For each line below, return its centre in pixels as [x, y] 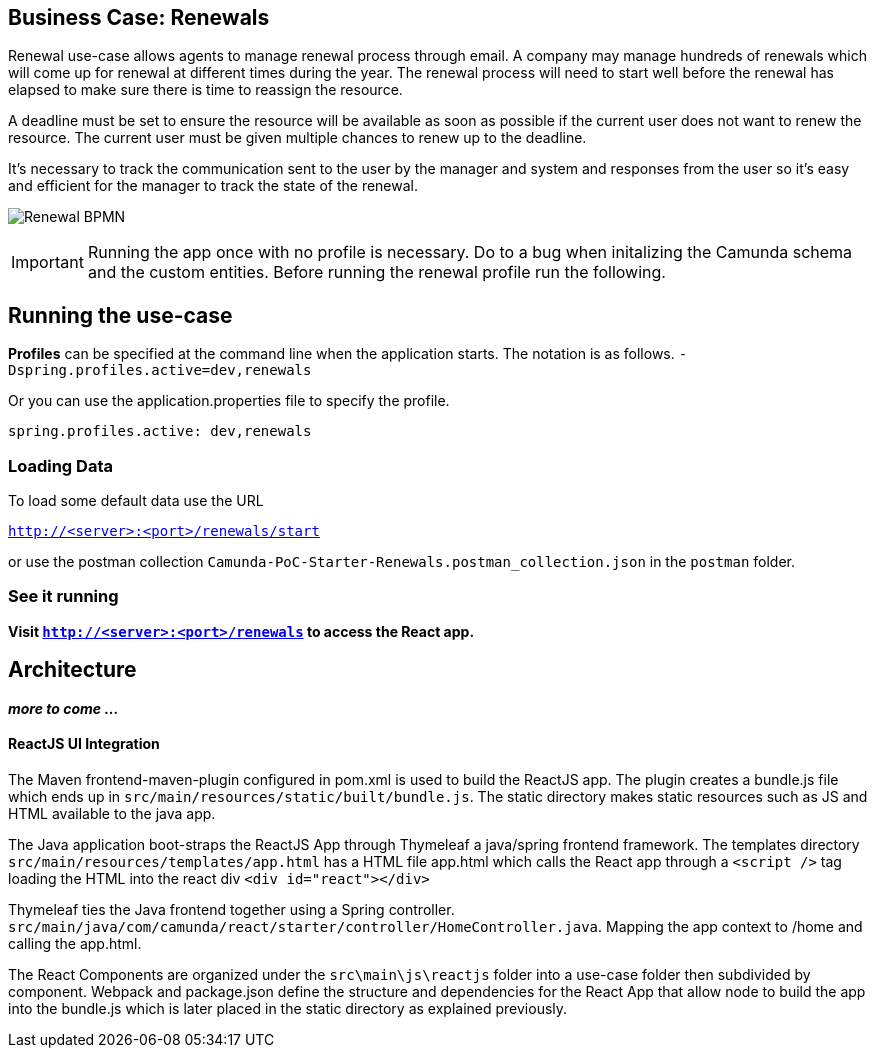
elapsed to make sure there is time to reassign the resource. [205, 90]
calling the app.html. [75, 943]
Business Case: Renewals [139, 17]
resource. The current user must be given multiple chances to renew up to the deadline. [297, 138]
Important [47, 262]
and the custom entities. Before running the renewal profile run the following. [376, 272]
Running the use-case [120, 315]
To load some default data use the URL [136, 501]
